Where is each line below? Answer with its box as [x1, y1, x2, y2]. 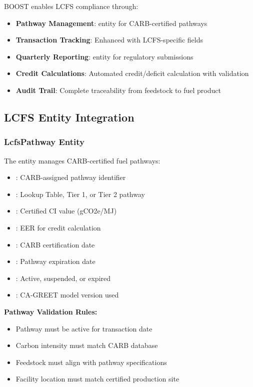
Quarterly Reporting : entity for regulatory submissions [15, 51, 193, 61]
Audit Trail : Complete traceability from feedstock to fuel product [15, 84, 221, 95]
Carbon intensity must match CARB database [15, 340, 158, 350]
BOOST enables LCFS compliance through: [4, 1, 138, 11]
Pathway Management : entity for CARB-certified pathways [15, 17, 207, 28]
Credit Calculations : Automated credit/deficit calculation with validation [15, 68, 249, 78]
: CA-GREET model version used [15, 289, 119, 300]
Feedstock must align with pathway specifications [15, 356, 167, 367]
